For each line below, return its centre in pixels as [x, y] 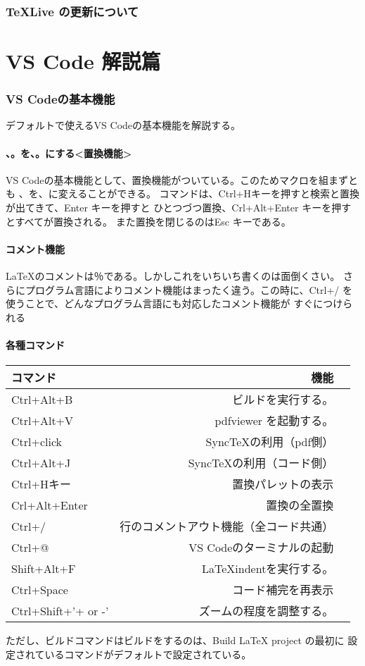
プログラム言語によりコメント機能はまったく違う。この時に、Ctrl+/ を [188, 289]
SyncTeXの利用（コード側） [261, 463]
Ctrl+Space [40, 589]
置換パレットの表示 [283, 484]
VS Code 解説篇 [83, 61]
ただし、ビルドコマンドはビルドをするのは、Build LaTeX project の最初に [175, 640]
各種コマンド [35, 344]
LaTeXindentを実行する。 [268, 569]
